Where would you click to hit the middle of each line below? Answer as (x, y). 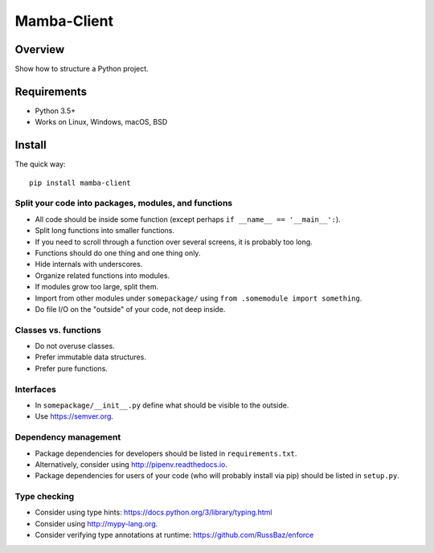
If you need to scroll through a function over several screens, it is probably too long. (174, 242)
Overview (40, 49)
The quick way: (40, 164)
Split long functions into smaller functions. (105, 231)
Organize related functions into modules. (102, 275)
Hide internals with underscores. (89, 264)
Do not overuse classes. (75, 346)
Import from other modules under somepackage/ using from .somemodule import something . (199, 298)
